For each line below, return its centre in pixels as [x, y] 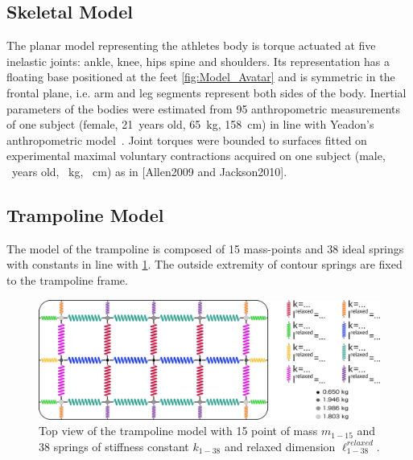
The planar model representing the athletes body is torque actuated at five [191, 45]
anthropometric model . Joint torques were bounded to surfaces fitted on [187, 140]
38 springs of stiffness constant [114, 446]
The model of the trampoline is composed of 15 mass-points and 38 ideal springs [205, 248]
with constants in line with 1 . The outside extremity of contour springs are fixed [204, 264]
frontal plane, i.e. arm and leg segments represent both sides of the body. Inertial [206, 92]
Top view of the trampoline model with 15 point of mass [178, 431]
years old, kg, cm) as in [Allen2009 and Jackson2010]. [149, 171]
